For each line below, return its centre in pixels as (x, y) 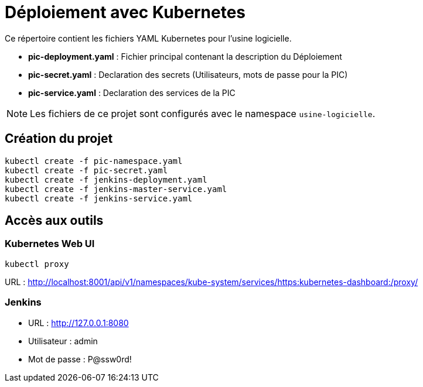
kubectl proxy (37, 264)
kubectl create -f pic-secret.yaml (86, 170)
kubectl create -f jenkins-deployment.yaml (106, 179)
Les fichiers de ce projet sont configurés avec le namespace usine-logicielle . (203, 113)
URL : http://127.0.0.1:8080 (79, 323)
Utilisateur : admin (63, 341)
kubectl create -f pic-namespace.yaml (94, 161)
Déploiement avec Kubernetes (125, 12)
